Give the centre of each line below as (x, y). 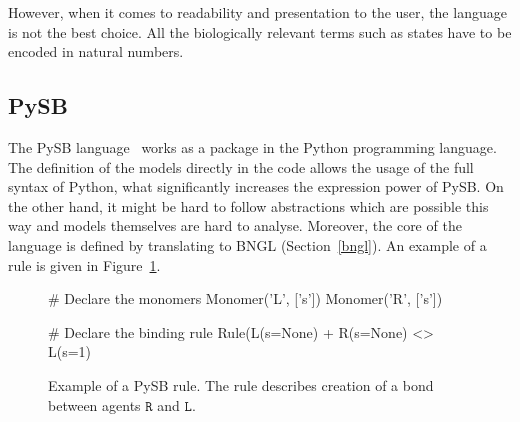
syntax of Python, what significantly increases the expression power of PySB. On (256, 186)
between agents (94, 404)
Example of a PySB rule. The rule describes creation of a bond (241, 384)
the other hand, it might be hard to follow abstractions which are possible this (248, 205)
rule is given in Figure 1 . (84, 264)
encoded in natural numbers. (96, 51)
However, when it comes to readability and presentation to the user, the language (257, 12)
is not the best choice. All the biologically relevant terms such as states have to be (260, 31)
